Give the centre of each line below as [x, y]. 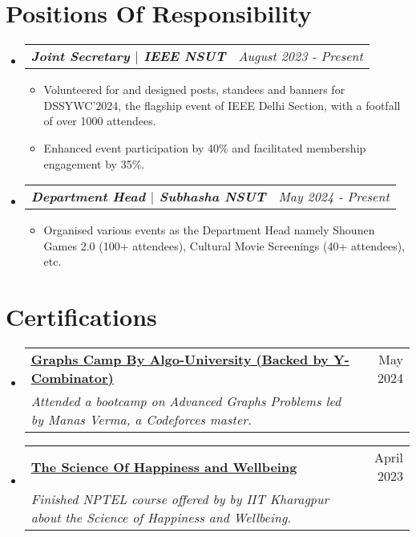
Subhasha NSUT [212, 197]
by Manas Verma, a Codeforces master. [141, 419]
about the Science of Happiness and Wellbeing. [161, 517]
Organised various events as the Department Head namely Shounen [209, 230]
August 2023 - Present [301, 56]
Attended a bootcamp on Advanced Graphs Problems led [186, 401]
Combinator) [72, 378]
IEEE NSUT [185, 56]
